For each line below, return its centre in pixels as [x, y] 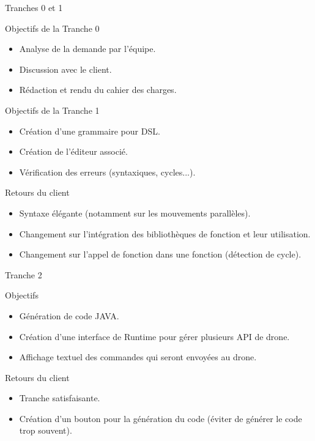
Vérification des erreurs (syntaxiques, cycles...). [107, 172]
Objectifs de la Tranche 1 [52, 110]
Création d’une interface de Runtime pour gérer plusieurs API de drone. [154, 336]
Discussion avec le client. [65, 69]
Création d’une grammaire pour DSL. [90, 131]
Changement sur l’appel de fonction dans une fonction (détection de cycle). [160, 254]
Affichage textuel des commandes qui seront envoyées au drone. [138, 357]
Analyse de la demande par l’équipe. [87, 49]
